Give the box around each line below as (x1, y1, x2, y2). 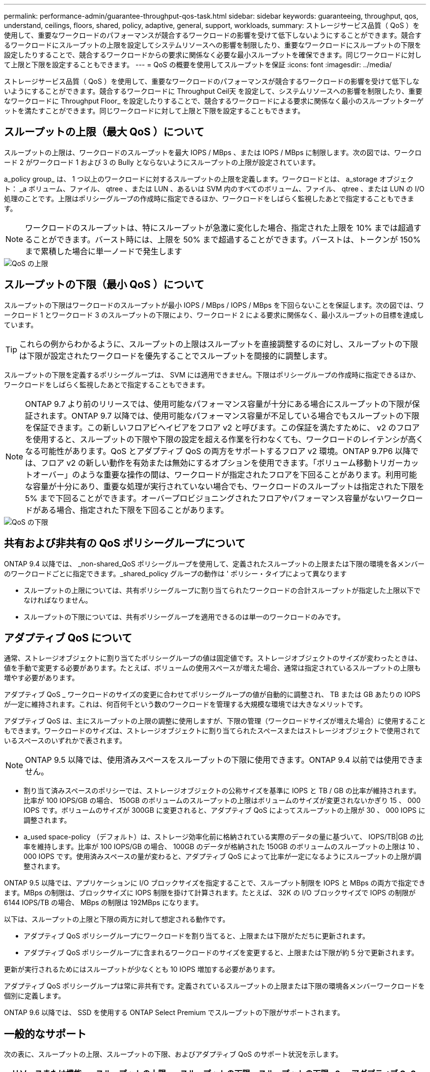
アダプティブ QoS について (4, 631, 132, 644)
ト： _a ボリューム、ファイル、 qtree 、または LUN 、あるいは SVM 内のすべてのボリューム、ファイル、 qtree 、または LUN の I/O (4, 184, 425, 193)
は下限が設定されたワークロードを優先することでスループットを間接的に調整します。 (19, 350, 332, 361)
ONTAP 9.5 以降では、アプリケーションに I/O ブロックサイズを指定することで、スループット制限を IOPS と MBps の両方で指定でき (4, 879, 426, 887)
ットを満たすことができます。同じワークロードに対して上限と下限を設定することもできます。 (4, 107, 305, 115)
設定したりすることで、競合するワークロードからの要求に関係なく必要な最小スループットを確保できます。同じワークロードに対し (4, 51, 422, 59)
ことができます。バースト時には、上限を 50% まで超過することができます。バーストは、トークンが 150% (33, 234, 421, 244)
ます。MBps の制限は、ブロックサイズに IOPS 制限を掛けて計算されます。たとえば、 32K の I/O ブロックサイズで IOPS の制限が (4, 888, 416, 897)
